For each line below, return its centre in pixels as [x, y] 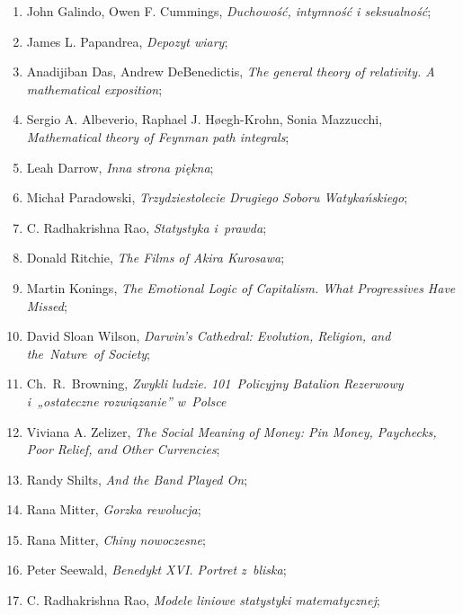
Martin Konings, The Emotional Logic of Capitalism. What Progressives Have [241, 287]
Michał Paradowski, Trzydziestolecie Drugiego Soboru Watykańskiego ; [217, 197]
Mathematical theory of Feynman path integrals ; [158, 136]
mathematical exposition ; [94, 89]
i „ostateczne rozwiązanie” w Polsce [126, 401]
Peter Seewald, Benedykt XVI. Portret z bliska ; [156, 570]
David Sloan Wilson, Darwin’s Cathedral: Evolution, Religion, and [209, 336]
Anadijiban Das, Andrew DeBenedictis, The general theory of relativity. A [231, 71]
